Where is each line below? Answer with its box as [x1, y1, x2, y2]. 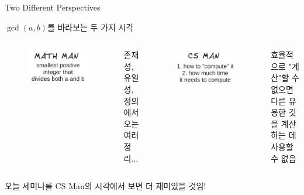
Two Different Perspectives [5, 1, 101, 13]
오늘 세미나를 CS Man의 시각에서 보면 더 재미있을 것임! [5, 180, 206, 192]
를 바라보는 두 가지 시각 [47, 20, 134, 33]
